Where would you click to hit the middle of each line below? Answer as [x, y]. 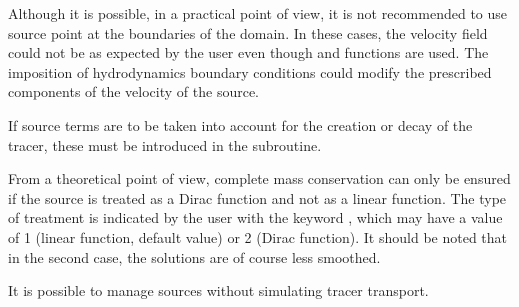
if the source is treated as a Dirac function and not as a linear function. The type [257, 197]
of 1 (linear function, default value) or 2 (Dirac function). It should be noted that [258, 236]
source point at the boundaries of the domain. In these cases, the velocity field [248, 32]
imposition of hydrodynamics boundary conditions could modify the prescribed [250, 71]
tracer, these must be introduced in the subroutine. [165, 144]
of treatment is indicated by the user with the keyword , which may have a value [255, 217]
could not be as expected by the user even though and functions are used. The [248, 52]
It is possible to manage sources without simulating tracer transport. [218, 290]
